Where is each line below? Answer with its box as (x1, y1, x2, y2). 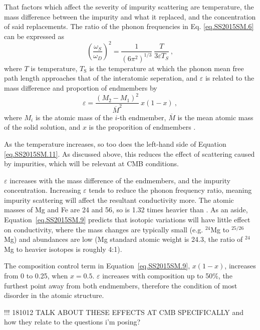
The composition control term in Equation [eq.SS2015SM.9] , (4, 260, 190, 271)
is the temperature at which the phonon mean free (89, 63, 244, 73)
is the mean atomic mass (177, 112, 253, 122)
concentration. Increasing (4, 185, 81, 195)
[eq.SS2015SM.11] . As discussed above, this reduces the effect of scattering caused (4, 148, 255, 159)
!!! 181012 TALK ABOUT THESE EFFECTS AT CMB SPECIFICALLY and (4, 306, 243, 317)
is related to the (205, 73, 254, 83)
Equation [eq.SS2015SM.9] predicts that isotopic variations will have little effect (4, 214, 250, 225)
